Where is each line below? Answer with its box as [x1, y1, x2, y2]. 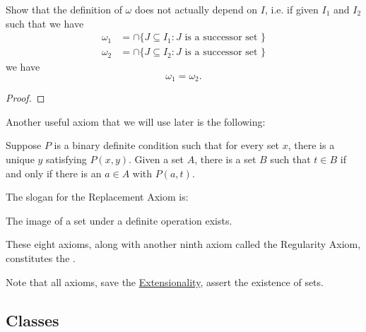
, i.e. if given [264, 2, 319, 16]
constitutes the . [6, 251, 76, 266]
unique [6, 152, 35, 167]
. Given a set [129, 152, 184, 167]
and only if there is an [6, 165, 102, 180]
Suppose [6, 138, 42, 153]
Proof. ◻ [6, 90, 45, 105]
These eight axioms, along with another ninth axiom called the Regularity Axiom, [6, 237, 361, 251]
